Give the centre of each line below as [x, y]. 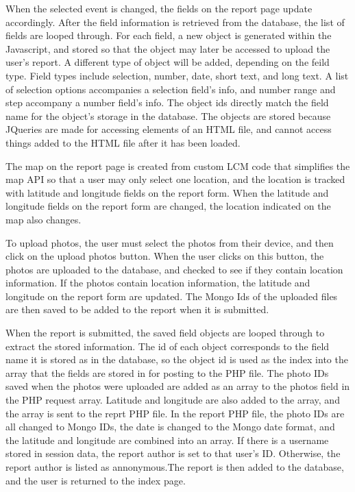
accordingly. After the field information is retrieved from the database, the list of [175, 22]
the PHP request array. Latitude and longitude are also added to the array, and [173, 400]
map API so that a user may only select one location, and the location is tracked [175, 179]
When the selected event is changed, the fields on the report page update [159, 8]
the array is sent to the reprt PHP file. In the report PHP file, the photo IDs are [175, 413]
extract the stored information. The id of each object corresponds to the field [168, 346]
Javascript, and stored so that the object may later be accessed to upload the [168, 48]
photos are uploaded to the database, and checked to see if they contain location [174, 269]
